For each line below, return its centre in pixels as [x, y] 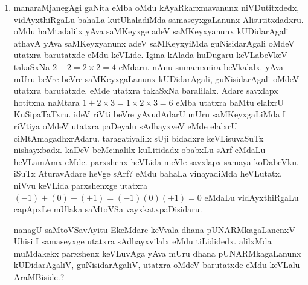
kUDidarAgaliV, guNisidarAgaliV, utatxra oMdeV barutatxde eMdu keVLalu [157, 265]
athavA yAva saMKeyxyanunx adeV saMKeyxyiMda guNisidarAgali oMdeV [154, 43]
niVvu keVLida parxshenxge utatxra [81, 185]
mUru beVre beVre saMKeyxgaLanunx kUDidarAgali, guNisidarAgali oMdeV [156, 78]
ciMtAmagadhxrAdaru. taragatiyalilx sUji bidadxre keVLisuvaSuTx [139, 138]
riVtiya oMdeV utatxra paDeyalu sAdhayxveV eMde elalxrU [125, 126]
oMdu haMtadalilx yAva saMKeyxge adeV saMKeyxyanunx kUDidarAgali [151, 31]
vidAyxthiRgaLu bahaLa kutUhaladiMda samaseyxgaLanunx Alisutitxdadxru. [159, 19]
